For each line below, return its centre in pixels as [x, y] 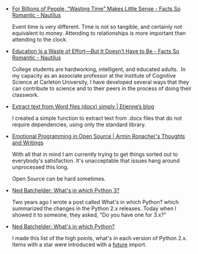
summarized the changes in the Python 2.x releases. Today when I [94, 208]
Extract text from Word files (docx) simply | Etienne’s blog [83, 107]
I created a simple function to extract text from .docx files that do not [97, 118]
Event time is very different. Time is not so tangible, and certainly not [97, 27]
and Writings [28, 143]
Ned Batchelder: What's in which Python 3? [66, 190]
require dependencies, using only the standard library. [79, 125]
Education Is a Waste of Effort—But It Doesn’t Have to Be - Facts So [96, 51]
